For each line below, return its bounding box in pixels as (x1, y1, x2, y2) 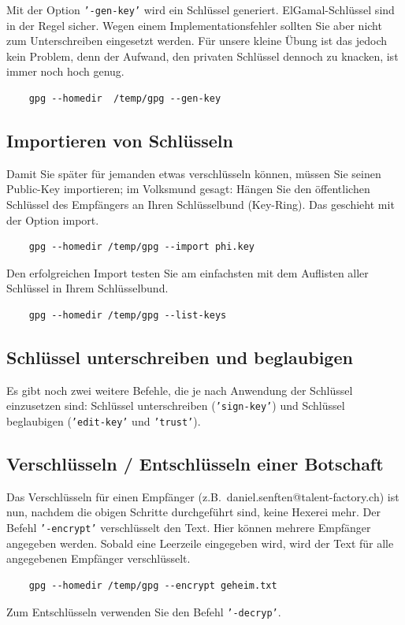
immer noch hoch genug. (6, 63, 124, 80)
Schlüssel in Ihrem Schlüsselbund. (6, 280, 169, 296)
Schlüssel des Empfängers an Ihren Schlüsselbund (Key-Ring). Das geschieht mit (6, 196, 395, 213)
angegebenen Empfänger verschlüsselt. (6, 550, 191, 567)
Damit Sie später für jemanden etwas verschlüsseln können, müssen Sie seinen (6, 165, 381, 181)
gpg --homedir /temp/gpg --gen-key (28, 93, 221, 105)
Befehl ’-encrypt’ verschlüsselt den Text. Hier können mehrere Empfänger (6, 519, 371, 536)
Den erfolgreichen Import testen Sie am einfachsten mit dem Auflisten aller (6, 264, 369, 281)
